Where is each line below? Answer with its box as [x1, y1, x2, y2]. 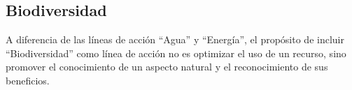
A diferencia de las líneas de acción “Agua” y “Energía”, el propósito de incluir [6, 32, 344, 47]
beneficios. [6, 73, 50, 87]
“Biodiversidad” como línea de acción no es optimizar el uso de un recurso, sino [6, 45, 346, 60]
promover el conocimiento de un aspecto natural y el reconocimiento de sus [6, 59, 328, 74]
